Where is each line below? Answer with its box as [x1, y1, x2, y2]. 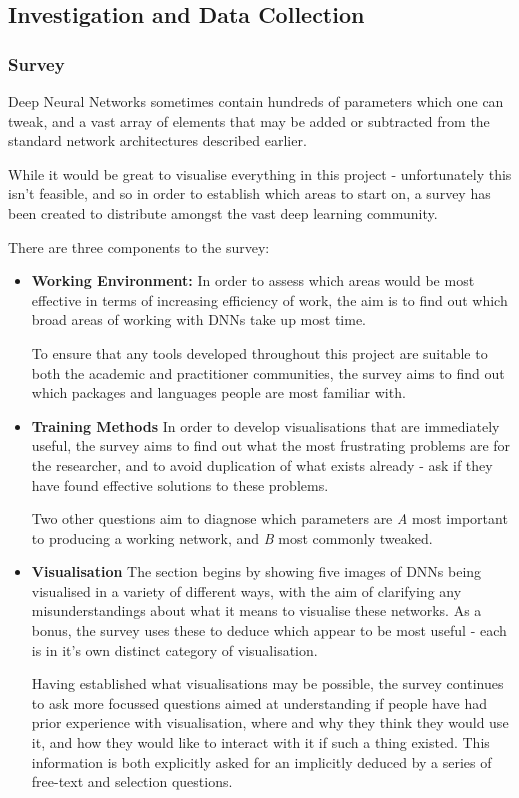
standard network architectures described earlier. [8, 130, 307, 151]
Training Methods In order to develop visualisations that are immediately [31, 415, 500, 436]
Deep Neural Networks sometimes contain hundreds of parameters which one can [8, 91, 504, 111]
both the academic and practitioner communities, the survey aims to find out [31, 362, 505, 383]
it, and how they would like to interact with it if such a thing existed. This [31, 732, 490, 753]
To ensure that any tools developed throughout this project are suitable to [31, 342, 488, 363]
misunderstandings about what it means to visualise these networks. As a [31, 600, 482, 621]
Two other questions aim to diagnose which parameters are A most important [31, 508, 508, 529]
